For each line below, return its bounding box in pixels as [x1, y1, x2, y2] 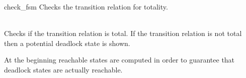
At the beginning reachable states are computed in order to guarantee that [4, 54, 235, 65]
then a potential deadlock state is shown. [4, 37, 130, 48]
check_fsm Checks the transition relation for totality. [4, 1, 168, 11]
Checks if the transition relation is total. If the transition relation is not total [4, 28, 242, 38]
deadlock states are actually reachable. [4, 64, 123, 74]
